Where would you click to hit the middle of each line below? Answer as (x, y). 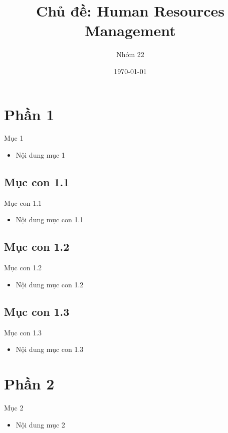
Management (130, 30)
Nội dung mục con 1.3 (50, 349)
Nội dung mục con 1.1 (50, 220)
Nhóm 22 (130, 54)
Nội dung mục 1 (40, 155)
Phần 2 (29, 383)
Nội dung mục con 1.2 (50, 284)
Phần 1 (29, 114)
